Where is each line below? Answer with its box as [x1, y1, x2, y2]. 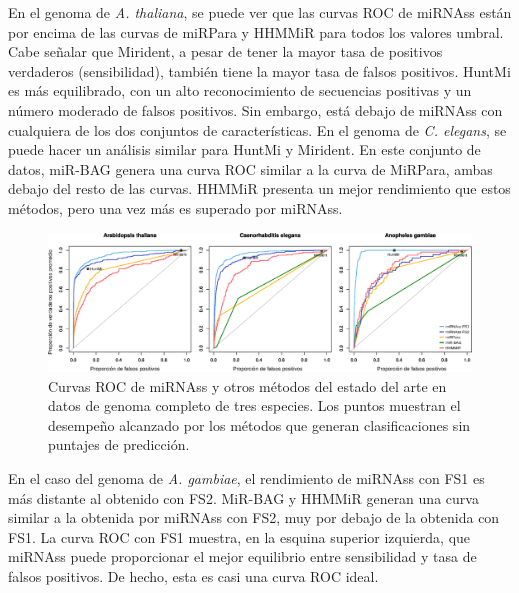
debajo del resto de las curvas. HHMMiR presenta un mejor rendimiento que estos [8, 178, 511, 199]
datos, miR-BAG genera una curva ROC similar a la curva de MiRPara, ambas [8, 158, 493, 179]
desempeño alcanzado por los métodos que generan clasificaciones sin [48, 414, 471, 435]
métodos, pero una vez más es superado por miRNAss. [8, 197, 343, 218]
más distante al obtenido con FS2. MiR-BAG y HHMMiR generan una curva [8, 487, 479, 508]
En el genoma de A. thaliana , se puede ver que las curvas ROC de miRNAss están [8, 2, 512, 22]
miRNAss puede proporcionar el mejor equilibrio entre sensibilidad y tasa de [8, 546, 477, 567]
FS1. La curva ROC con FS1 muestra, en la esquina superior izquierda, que [8, 526, 471, 547]
